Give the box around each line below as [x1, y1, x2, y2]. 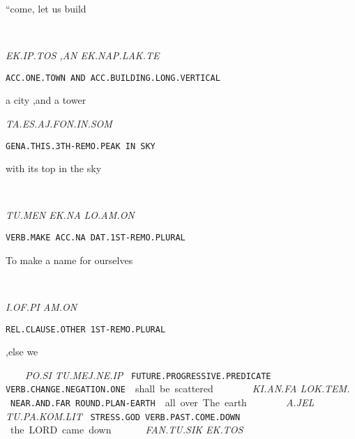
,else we [6, 344, 38, 359]
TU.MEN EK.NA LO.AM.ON [6, 208, 135, 222]
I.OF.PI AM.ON [6, 299, 77, 314]
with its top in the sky [6, 161, 102, 176]
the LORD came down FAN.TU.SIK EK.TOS [10, 422, 243, 437]
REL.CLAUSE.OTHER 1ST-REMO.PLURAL [6, 324, 166, 334]
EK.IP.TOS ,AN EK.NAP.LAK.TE [6, 48, 160, 63]
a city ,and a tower [6, 93, 86, 107]
